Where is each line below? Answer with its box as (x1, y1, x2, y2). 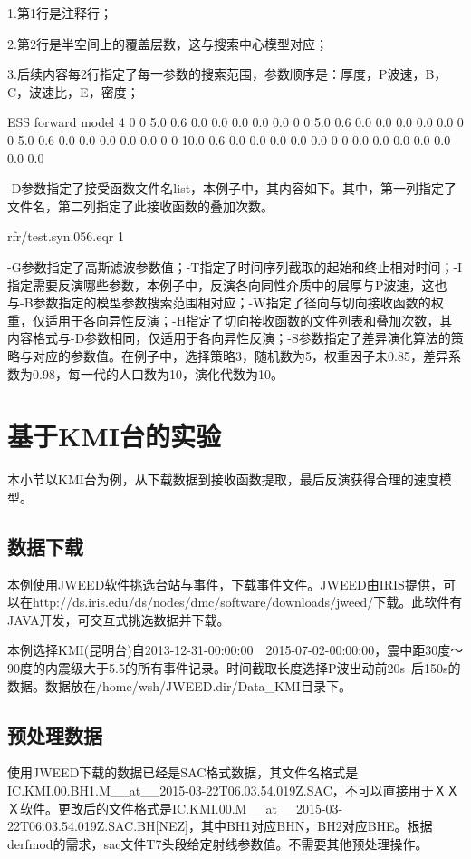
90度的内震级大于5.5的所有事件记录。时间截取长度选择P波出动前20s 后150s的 (7, 658, 461, 677)
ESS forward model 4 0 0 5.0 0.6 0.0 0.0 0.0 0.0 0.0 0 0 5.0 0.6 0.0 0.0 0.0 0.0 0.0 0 (7, 112, 464, 132)
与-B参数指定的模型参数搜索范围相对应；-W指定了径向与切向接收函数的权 (7, 293, 444, 312)
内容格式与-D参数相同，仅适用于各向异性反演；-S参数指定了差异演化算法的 (7, 328, 451, 347)
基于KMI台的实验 (7, 417, 222, 454)
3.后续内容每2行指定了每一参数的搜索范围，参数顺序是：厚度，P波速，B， (7, 64, 447, 83)
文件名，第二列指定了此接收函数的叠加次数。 (7, 196, 274, 215)
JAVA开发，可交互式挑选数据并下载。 (7, 610, 230, 629)
